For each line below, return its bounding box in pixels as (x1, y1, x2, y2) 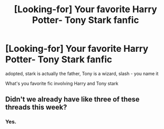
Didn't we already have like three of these (5, 95, 140, 104)
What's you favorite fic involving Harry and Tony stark (5, 80, 119, 86)
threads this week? (5, 103, 67, 112)
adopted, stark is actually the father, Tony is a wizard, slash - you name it (5, 70, 159, 77)
